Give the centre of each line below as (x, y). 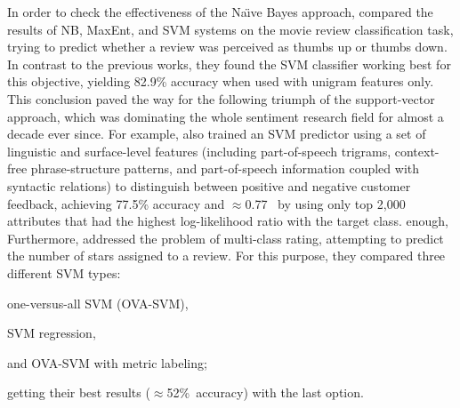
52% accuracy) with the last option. (265, 392)
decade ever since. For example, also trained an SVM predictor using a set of (217, 134)
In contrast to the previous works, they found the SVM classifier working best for (229, 64)
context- (417, 151)
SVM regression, (52, 333)
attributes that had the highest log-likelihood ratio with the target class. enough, (228, 221)
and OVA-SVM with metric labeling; (107, 362)
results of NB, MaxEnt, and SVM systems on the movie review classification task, (230, 29)
